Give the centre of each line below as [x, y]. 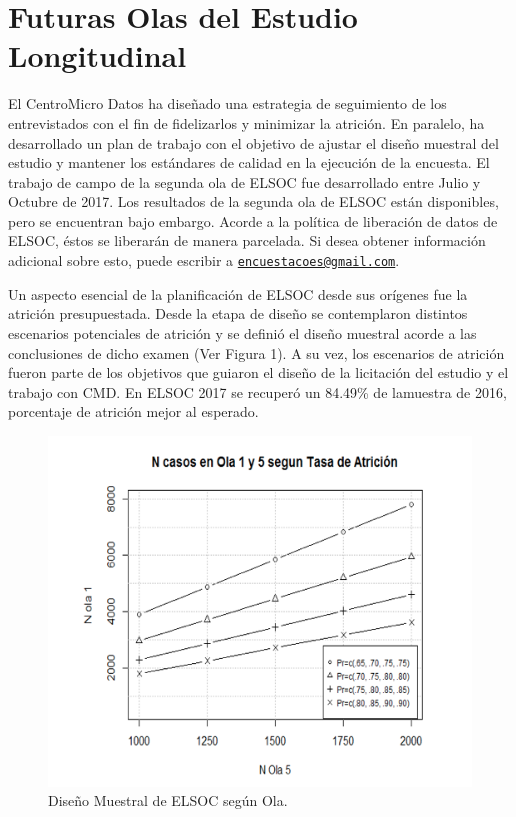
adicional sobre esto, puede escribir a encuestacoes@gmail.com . [204, 260]
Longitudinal [97, 55]
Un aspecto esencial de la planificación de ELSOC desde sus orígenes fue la [238, 293]
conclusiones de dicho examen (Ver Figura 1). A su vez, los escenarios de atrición [256, 352]
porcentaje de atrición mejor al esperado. [133, 411]
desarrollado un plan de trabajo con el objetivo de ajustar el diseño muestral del [253, 142]
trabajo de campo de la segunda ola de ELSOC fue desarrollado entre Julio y [244, 181]
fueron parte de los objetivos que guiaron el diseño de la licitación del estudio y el [258, 372]
